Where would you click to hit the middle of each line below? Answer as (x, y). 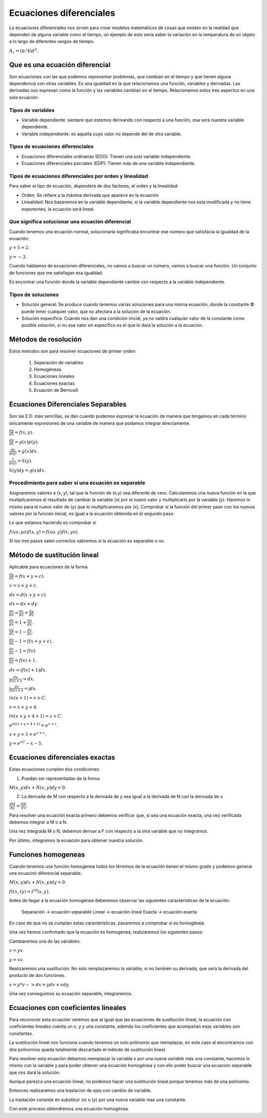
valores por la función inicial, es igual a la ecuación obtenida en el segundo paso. (92, 514)
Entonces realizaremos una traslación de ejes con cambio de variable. (80, 1091)
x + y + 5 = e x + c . (28, 734)
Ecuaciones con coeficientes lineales (68, 1008)
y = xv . (17, 959)
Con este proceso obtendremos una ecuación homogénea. (69, 1109)
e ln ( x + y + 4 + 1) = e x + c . (34, 725)
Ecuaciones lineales (54, 376)
